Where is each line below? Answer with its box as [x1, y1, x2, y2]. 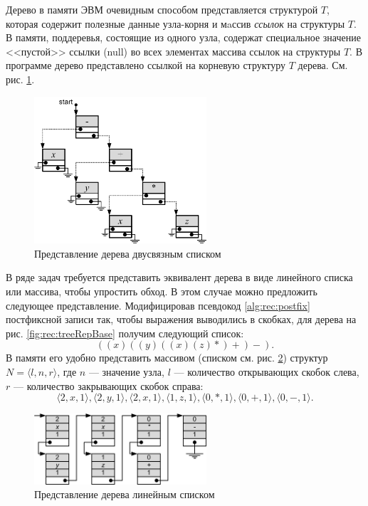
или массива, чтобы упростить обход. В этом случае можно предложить [6, 284, 317, 299]
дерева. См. [298, 58, 348, 73]
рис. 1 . [6, 71, 35, 86]
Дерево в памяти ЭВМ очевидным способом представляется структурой [6, 2, 318, 16]
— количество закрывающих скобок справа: [13, 378, 204, 393]
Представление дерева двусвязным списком [34, 246, 221, 260]
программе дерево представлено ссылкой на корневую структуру [6, 58, 286, 73]
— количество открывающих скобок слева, [174, 364, 359, 379]
